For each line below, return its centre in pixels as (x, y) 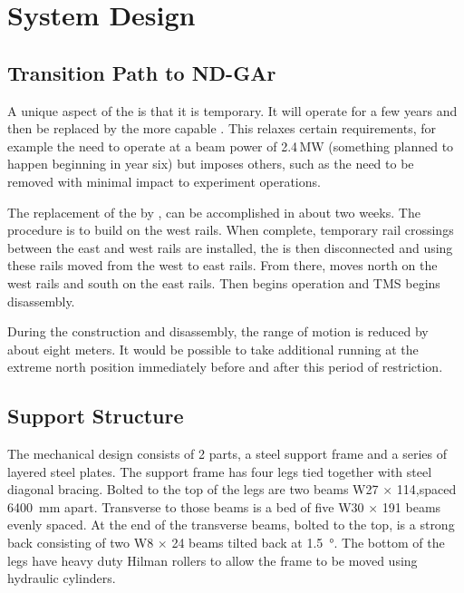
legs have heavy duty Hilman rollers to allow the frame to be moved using (213, 560)
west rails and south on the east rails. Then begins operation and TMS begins (224, 282)
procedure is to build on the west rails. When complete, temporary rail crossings (231, 230)
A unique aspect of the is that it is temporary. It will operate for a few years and (232, 110)
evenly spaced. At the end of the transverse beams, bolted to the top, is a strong (231, 525)
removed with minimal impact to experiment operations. (164, 181)
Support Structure (96, 416)
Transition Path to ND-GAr (142, 72)
